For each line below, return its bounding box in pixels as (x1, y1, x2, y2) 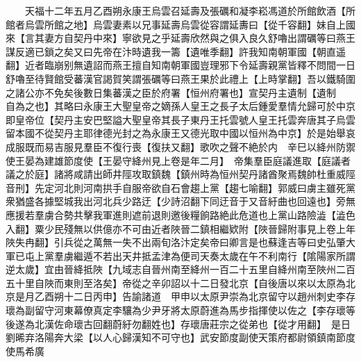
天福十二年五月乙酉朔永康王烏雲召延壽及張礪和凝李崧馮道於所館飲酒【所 (24, 3, 355, 17)
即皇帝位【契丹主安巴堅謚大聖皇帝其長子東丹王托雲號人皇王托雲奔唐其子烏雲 (6, 112, 355, 126)
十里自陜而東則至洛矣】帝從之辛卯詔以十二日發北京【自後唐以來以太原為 (15, 275, 346, 290)
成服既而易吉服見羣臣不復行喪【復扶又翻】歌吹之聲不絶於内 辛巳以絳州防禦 (6, 139, 355, 154)
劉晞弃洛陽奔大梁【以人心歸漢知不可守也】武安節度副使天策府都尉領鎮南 (6, 330, 336, 345)
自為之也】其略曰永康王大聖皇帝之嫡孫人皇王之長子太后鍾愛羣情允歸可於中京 (6, 99, 355, 113)
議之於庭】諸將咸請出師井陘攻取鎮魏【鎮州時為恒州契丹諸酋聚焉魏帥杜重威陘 (6, 167, 355, 181)
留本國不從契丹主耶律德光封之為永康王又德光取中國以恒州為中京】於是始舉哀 (6, 126, 355, 140)
